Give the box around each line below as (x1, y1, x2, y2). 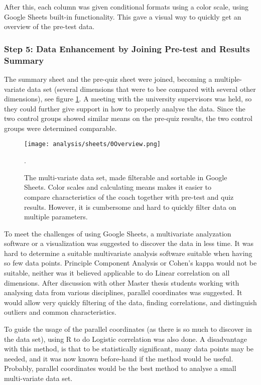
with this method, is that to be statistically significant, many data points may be (4, 343, 254, 354)
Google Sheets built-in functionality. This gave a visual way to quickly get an (4, 11, 241, 22)
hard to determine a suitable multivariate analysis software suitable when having (4, 247, 252, 258)
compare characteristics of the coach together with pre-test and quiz (24, 191, 234, 202)
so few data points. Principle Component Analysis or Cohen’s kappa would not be (4, 258, 257, 268)
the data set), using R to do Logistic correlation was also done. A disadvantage (4, 333, 247, 344)
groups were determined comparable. (4, 122, 117, 133)
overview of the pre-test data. (4, 21, 95, 32)
